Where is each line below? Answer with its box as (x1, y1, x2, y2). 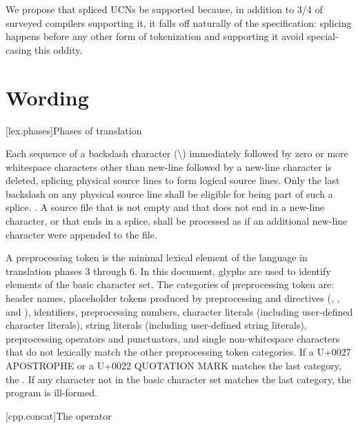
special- (307, 29, 339, 43)
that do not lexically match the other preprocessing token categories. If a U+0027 (6, 345, 351, 359)
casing (6, 42, 32, 57)
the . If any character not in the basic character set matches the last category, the (6, 371, 351, 386)
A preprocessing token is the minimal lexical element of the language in (6, 250, 308, 265)
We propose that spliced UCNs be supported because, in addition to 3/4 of (6, 2, 323, 16)
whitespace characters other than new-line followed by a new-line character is (6, 159, 332, 174)
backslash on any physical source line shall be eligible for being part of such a (6, 186, 333, 201)
